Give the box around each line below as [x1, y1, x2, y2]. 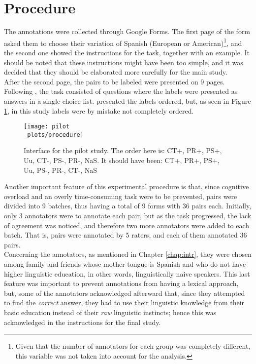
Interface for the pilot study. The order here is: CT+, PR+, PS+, [24, 145, 222, 156]
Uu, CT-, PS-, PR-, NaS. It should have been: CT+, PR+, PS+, [24, 155, 220, 165]
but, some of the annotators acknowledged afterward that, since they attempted [4, 287, 245, 298]
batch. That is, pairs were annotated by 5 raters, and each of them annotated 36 [4, 230, 247, 240]
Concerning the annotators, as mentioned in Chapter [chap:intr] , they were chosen [4, 249, 252, 259]
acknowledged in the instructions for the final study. [4, 317, 161, 327]
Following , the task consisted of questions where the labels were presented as [4, 86, 238, 96]
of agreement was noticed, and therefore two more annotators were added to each [4, 220, 250, 230]
